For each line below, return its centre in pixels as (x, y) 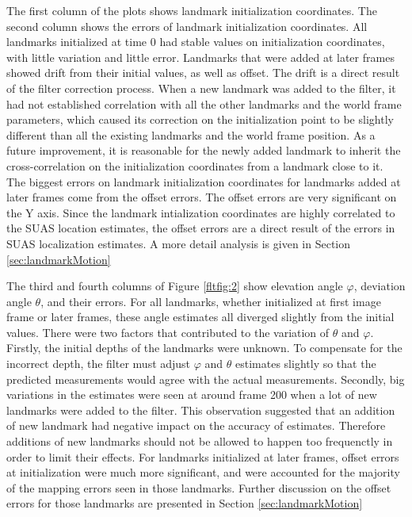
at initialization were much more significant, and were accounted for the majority (203, 472)
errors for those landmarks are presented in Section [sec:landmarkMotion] (185, 503)
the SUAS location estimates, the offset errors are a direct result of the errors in (201, 228)
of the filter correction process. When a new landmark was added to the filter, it (201, 88)
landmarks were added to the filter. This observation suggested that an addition (201, 410)
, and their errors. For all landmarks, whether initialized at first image (211, 301)
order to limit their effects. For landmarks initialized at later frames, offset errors (203, 456)
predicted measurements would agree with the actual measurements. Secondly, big (206, 379)
